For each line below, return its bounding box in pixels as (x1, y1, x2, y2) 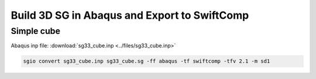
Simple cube (11, 26, 61, 36)
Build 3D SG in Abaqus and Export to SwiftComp (11, 9, 249, 22)
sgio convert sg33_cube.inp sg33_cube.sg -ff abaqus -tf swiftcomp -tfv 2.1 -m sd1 (23, 58, 270, 64)
